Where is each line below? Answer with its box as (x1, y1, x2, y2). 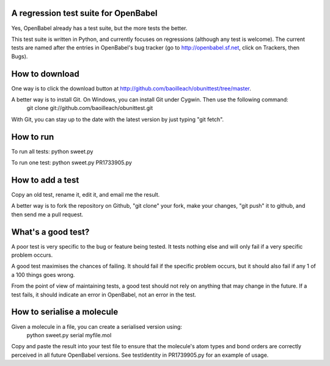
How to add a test (11, 175, 79, 185)
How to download (11, 68, 79, 79)
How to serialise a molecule (11, 307, 119, 317)
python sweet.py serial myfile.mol (26, 331, 112, 339)
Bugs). (11, 53, 28, 60)
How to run (11, 131, 54, 142)
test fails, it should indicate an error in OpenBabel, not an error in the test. (11, 291, 197, 298)
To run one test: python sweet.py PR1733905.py (11, 159, 133, 166)
